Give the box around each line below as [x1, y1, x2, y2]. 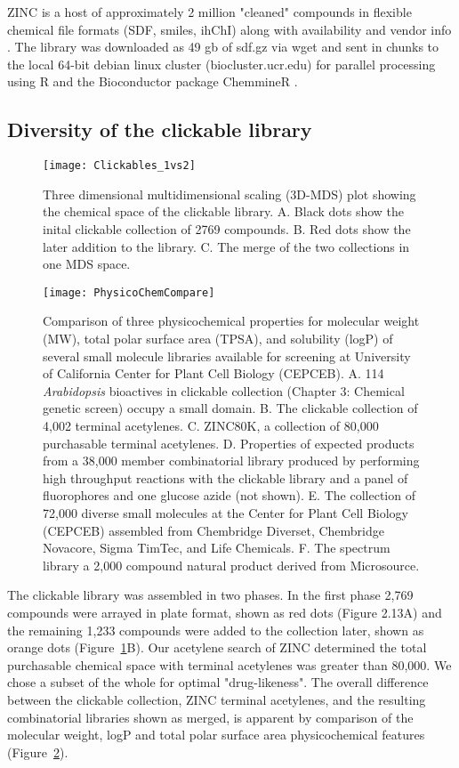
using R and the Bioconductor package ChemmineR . [7, 72, 298, 91]
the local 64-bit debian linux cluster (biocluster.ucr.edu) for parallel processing [7, 54, 436, 73]
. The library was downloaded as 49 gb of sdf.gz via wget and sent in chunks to [7, 37, 439, 56]
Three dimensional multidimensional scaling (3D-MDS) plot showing [43, 184, 416, 203]
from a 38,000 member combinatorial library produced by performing [43, 451, 420, 470]
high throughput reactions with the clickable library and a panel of [43, 468, 408, 487]
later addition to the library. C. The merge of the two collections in [43, 237, 410, 255]
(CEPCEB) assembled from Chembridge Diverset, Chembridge [43, 521, 385, 539]
